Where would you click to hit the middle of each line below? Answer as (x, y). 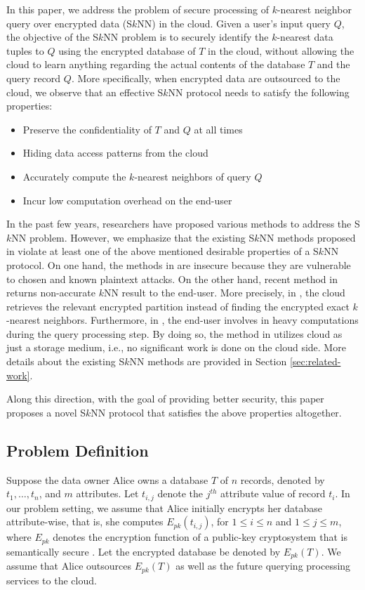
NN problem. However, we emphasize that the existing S (133, 237)
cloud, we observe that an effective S (85, 92)
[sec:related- (315, 361)
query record (34, 78)
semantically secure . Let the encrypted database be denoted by (144, 551)
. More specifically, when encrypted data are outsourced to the (206, 78)
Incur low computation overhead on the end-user (127, 200)
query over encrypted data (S (69, 23)
